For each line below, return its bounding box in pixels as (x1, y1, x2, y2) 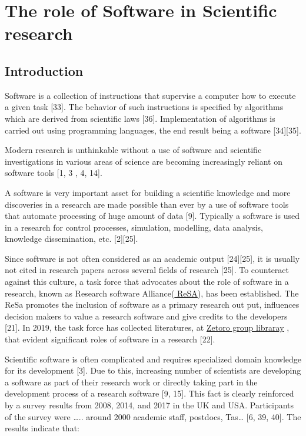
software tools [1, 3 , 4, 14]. (5, 167, 102, 179)
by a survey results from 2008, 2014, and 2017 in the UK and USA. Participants (5, 399, 294, 411)
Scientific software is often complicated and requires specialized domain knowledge (5, 352, 302, 365)
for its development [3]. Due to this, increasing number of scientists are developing (5, 364, 301, 377)
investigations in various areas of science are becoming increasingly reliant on (5, 155, 282, 167)
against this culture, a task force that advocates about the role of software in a (5, 275, 289, 288)
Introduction (5, 61, 84, 79)
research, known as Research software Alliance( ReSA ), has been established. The (5, 287, 299, 299)
